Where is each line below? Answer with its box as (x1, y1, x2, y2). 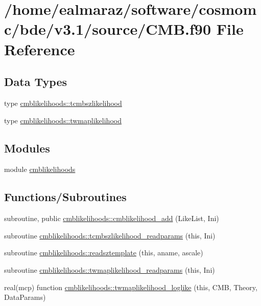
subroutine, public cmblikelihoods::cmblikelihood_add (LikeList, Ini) (4, 213, 219, 224)
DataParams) (4, 292, 46, 302)
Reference (4, 38, 75, 59)
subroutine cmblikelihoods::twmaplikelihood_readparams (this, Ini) (4, 264, 215, 275)
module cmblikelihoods (4, 164, 76, 174)
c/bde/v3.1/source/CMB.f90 (4, 18, 211, 39)
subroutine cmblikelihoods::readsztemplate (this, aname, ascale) (4, 247, 203, 258)
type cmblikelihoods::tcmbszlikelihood (4, 97, 122, 108)
